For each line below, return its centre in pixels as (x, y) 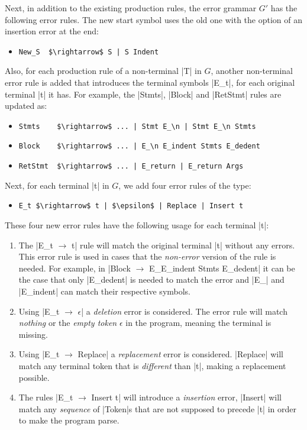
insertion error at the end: (52, 31)
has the (284, 8)
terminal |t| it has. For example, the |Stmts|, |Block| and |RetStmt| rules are (143, 94)
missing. (33, 334)
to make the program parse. (69, 420)
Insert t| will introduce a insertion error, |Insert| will (186, 397)
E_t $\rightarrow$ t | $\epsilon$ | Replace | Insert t (131, 206)
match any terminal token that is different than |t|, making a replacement (152, 365)
